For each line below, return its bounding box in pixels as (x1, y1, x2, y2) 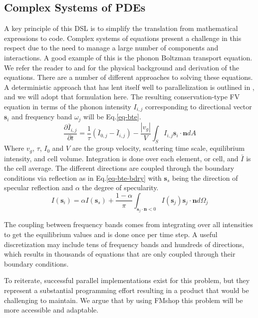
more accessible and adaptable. (4, 305, 99, 315)
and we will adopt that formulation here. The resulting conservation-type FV (4, 91, 240, 102)
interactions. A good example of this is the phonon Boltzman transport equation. (4, 52, 253, 62)
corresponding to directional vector (145, 101, 252, 111)
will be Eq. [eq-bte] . (83, 111, 141, 122)
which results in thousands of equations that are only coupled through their (4, 249, 236, 259)
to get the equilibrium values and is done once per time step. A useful (4, 229, 218, 239)
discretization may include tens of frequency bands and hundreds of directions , (4, 239, 245, 249)
